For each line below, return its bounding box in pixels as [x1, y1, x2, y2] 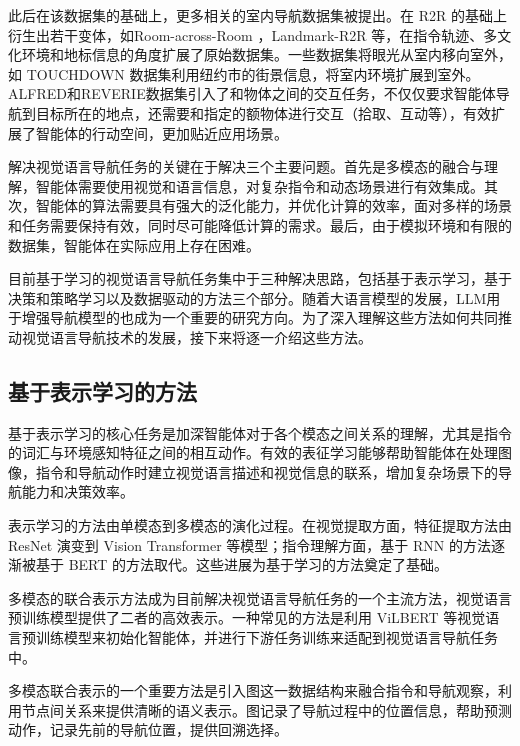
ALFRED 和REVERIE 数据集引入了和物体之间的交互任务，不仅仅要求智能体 [8, 83, 496, 104]
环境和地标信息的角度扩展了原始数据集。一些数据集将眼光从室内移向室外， [21, 44, 512, 65]
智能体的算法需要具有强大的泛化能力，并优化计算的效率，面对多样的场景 [35, 195, 512, 216]
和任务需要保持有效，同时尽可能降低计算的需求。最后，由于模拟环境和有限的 [8, 214, 512, 235]
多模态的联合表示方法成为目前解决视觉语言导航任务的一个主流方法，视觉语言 [8, 587, 512, 608]
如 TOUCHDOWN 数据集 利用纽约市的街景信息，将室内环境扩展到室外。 [8, 63, 480, 84]
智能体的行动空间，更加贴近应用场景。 [35, 122, 288, 143]
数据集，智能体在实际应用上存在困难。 [8, 234, 260, 255]
